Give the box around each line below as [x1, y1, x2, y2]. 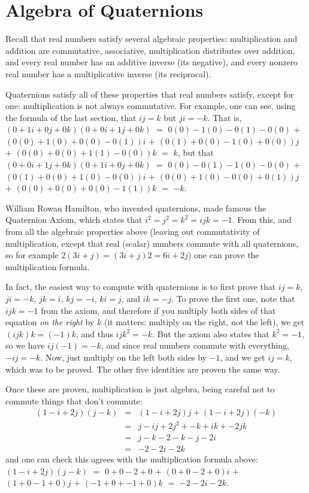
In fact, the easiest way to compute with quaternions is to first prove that [5, 280, 276, 293]
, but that [177, 146, 214, 159]
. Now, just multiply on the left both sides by [40, 350, 207, 363]
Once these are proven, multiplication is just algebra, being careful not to [5, 383, 275, 395]
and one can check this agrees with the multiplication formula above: [5, 452, 258, 465]
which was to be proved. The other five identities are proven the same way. [5, 362, 280, 375]
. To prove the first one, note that [171, 292, 295, 304]
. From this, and [232, 213, 292, 226]
